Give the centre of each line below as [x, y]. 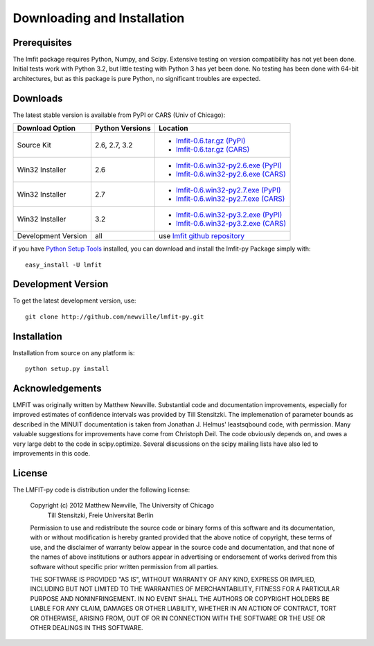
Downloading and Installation [99, 18]
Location [173, 128]
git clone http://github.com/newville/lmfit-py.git [115, 316]
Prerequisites [42, 43]
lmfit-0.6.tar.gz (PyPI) [211, 141]
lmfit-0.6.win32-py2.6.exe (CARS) [231, 174]
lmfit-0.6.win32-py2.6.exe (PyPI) [229, 165]
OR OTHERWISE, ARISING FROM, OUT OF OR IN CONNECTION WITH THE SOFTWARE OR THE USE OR [178, 618]
